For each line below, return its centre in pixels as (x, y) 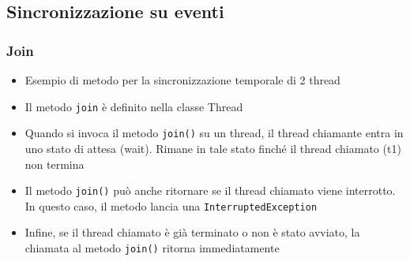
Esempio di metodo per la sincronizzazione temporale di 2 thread (182, 80)
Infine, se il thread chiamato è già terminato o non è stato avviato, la (192, 232)
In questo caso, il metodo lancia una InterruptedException (171, 205)
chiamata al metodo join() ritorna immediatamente (152, 248)
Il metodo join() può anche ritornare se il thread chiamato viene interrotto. (210, 190)
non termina (55, 164)
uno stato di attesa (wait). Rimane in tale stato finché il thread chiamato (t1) (213, 148)
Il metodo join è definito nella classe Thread (134, 106)
